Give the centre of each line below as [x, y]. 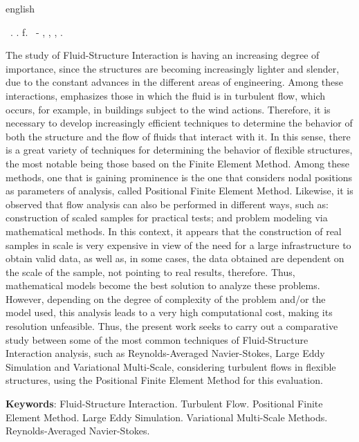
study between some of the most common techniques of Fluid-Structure [157, 339]
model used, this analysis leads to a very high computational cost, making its [169, 312]
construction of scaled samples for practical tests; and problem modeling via [167, 218]
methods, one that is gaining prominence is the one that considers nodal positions [179, 177]
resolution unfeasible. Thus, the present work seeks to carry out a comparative [172, 326]
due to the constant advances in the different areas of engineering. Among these [175, 82]
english [20, 8]
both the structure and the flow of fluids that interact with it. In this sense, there [178, 136]
